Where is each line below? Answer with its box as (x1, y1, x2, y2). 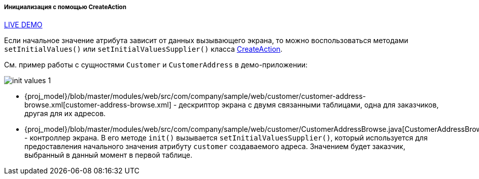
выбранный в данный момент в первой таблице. (24, 151, 192, 160)
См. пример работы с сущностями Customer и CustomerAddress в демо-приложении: (4, 60, 308, 69)
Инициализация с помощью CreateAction (4, 4, 126, 11)
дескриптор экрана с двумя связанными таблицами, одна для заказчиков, (179, 100, 439, 110)
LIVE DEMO (4, 20, 43, 29)
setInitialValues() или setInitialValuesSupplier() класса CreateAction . (4, 45, 283, 54)
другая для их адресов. (24, 109, 106, 118)
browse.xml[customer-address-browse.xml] (24, 100, 172, 110)
